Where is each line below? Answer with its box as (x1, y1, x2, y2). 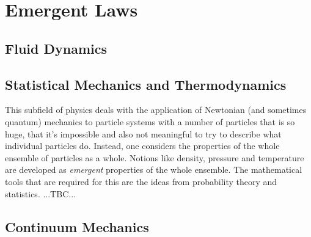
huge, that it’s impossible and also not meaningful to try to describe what (5, 127, 282, 140)
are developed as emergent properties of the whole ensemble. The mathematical (5, 163, 302, 176)
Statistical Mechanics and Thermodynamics (5, 75, 287, 93)
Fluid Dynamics (5, 38, 107, 57)
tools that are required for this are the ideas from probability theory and (5, 175, 277, 188)
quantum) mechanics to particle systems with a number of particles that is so (5, 115, 295, 128)
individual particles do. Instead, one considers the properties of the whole (5, 139, 280, 152)
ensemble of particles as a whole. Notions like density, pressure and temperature (5, 151, 304, 164)
